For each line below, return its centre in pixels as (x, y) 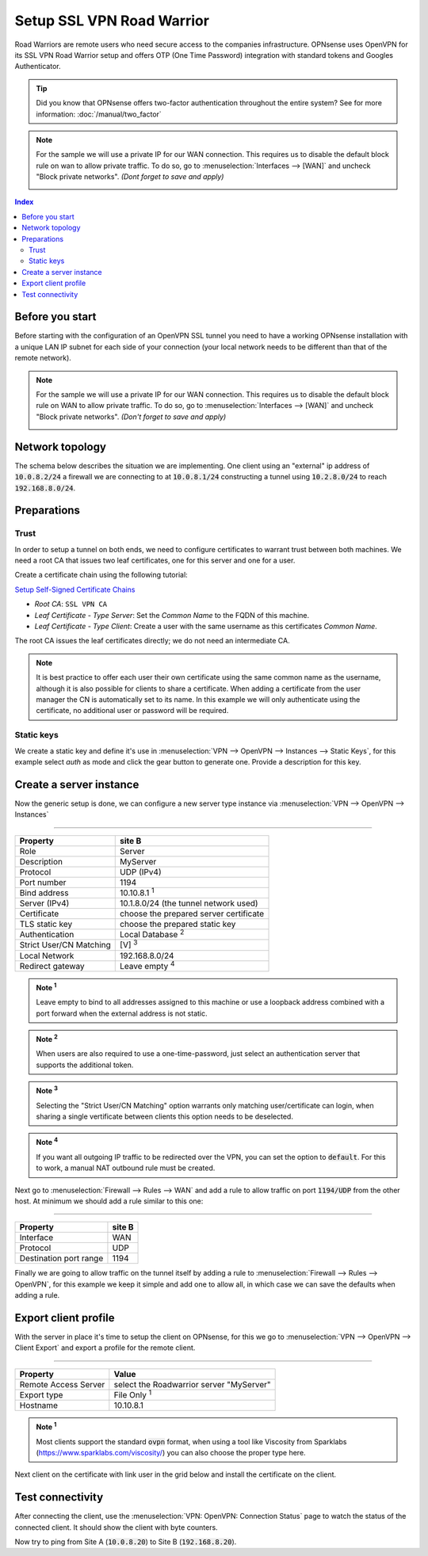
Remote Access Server (62, 1384)
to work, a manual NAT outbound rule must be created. (126, 1168)
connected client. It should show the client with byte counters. (116, 1527)
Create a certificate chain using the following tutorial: (101, 575)
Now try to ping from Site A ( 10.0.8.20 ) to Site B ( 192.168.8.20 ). (126, 1542)
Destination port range (61, 1258)
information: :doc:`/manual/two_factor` (99, 114)
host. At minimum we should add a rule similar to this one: (109, 1201)
